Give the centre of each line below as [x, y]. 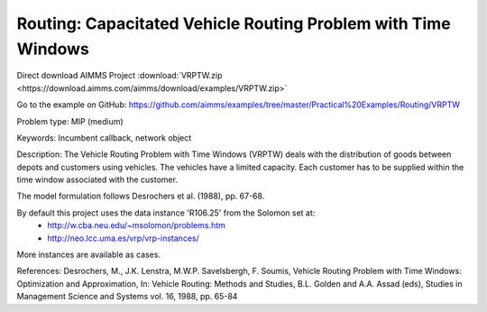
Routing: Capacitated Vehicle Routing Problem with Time [234, 23]
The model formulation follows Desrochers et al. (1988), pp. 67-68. [141, 196]
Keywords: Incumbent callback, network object [104, 138]
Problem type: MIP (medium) [70, 121]
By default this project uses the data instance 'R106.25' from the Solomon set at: [166, 213]
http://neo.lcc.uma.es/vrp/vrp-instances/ [124, 238]
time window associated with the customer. [97, 179]
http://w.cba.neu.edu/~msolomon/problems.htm [136, 225]
